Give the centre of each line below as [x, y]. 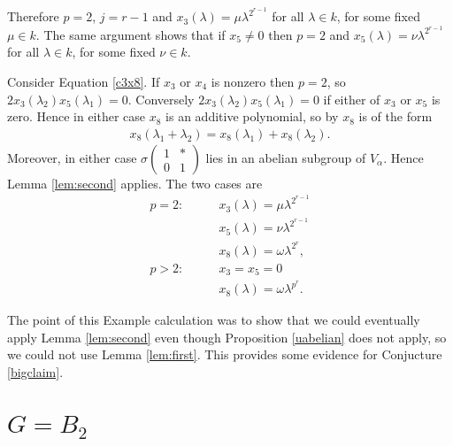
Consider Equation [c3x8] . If [84, 81]
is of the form [395, 116]
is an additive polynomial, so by [252, 116]
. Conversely [161, 99]
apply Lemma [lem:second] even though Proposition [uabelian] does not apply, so [227, 337]
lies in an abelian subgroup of [286, 157]
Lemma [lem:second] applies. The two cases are [135, 183]
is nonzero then [253, 81]
